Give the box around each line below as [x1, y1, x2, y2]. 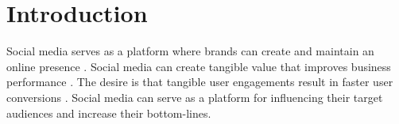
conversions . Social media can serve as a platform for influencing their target [6, 88, 383, 105]
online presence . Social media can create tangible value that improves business [6, 58, 391, 74]
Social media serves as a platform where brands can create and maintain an [6, 43, 374, 59]
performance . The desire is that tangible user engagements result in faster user [6, 73, 393, 90]
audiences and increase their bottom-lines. [6, 104, 211, 121]
